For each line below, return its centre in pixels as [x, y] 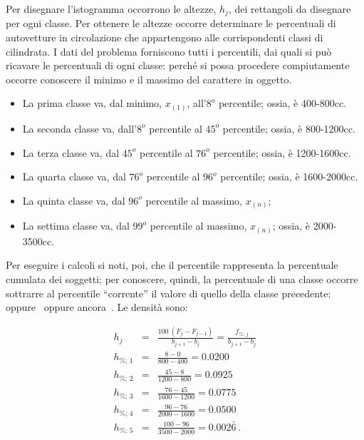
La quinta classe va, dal [74, 200]
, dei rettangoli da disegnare [290, 9]
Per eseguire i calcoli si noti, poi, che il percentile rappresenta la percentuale [172, 265]
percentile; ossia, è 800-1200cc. [289, 128]
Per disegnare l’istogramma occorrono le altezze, [111, 9]
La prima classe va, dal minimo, [92, 103]
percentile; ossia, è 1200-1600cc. [282, 152]
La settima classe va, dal [76, 226]
